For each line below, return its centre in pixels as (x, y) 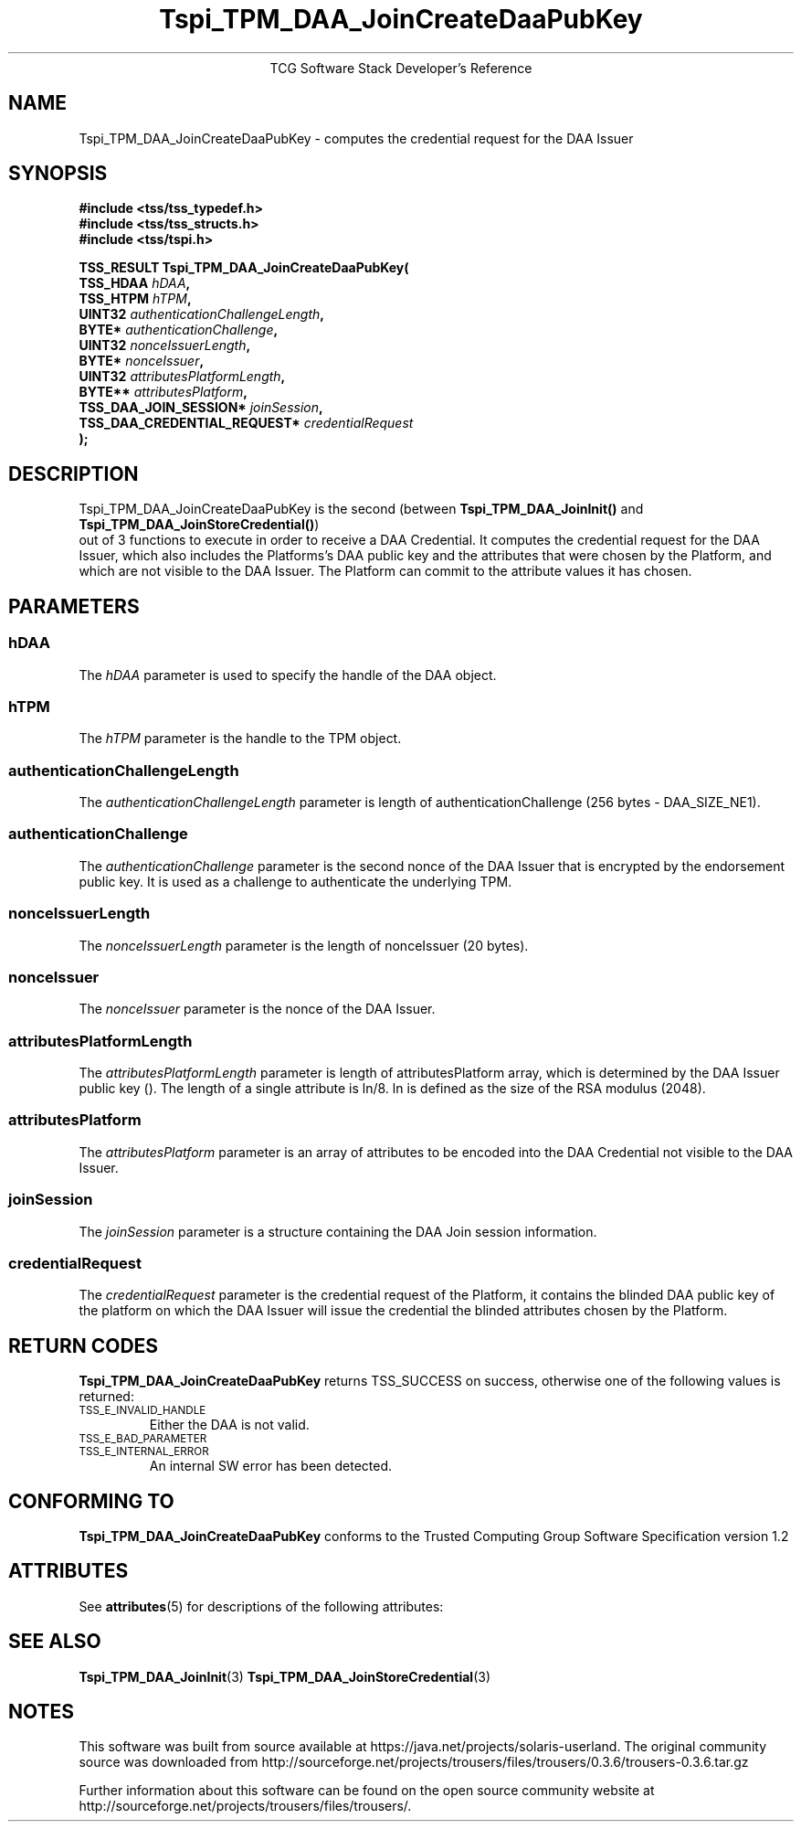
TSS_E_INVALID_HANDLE (142, 1411)
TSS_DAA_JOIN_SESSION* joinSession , (201, 408)
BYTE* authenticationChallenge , (179, 330)
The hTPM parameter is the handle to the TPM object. (240, 739)
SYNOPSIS (58, 174)
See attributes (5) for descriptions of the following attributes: (261, 1606)
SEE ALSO (55, 1642)
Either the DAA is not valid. (229, 1425)
